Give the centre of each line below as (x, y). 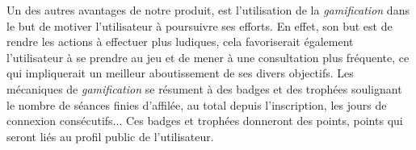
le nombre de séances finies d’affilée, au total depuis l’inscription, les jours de (197, 104)
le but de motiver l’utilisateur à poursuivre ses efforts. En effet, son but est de (200, 25)
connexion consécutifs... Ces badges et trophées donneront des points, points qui (205, 121)
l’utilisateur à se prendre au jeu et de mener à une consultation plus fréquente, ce (208, 57)
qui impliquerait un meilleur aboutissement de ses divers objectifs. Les (180, 73)
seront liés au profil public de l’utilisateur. (110, 136)
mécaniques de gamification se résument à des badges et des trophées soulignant (204, 88)
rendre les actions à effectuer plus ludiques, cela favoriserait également (180, 42)
